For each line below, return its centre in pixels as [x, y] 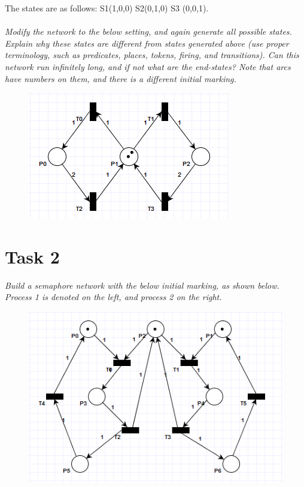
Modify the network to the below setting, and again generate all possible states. [148, 31]
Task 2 [32, 256]
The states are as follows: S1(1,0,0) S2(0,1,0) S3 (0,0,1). [107, 8]
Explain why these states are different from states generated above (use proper [147, 43]
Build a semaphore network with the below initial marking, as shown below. [142, 285]
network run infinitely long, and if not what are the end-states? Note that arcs [148, 66]
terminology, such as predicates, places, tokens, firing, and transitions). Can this [152, 55]
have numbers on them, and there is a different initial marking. [121, 78]
